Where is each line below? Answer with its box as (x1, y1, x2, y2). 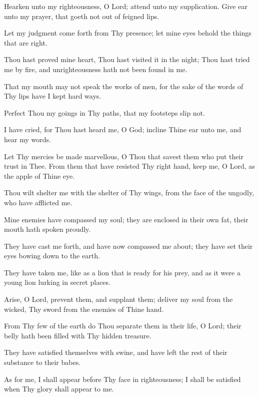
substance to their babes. (4, 357, 81, 367)
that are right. (4, 37, 47, 48)
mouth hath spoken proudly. (4, 224, 91, 234)
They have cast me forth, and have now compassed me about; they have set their (4, 240, 253, 251)
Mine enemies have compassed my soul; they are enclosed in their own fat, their (4, 214, 248, 224)
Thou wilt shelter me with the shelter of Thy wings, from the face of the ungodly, (4, 187, 254, 198)
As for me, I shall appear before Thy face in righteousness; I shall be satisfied (4, 373, 241, 384)
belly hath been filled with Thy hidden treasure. (4, 330, 151, 340)
